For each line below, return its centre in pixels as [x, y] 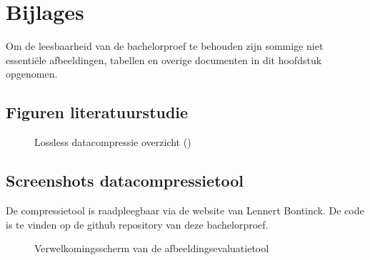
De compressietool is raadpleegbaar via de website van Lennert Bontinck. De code [185, 210]
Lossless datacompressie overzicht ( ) [113, 142]
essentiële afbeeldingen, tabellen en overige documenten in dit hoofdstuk [164, 59]
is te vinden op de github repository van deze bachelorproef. [137, 224]
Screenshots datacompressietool [125, 181]
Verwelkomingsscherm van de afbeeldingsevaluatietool [152, 248]
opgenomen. [32, 74]
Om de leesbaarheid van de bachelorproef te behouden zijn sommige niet [165, 46]
